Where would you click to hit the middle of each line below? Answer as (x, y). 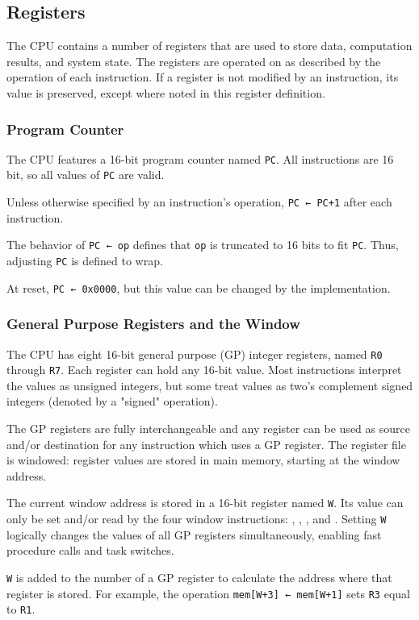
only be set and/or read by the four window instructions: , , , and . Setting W (197, 519)
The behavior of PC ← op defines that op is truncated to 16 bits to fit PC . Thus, (203, 245)
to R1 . (21, 609)
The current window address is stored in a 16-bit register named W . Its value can (205, 503)
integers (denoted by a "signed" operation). (112, 401)
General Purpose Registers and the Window (153, 324)
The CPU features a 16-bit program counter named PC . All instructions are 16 (200, 158)
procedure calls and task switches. (90, 550)
